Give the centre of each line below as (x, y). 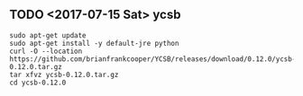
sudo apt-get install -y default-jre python (94, 43)
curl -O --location (46, 51)
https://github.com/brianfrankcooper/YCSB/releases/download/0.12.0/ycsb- (153, 59)
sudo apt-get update (48, 35)
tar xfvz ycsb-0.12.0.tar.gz (64, 74)
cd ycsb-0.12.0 (38, 83)
